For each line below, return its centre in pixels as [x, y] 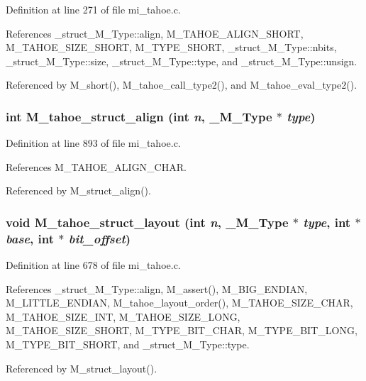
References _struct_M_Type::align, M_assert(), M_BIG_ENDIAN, [157, 288]
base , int [30, 238]
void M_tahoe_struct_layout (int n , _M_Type [147, 222]
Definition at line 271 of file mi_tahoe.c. [93, 9]
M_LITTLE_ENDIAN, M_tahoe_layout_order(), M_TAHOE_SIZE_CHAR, [179, 303]
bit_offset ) [100, 238]
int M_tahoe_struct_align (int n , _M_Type [139, 116]
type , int [327, 222]
